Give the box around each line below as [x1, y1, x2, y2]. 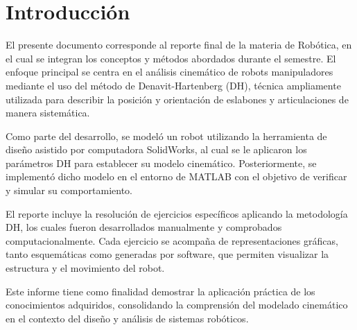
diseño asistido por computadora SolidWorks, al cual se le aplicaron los [6, 142, 307, 157]
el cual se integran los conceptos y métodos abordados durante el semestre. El [6, 51, 336, 65]
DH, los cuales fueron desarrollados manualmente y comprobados [6, 220, 282, 234]
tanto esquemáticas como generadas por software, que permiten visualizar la [6, 247, 329, 261]
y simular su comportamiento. [6, 183, 133, 198]
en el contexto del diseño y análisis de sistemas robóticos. [6, 311, 249, 325]
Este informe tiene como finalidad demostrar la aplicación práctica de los [6, 284, 315, 298]
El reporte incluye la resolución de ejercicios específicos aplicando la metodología [6, 206, 348, 220]
